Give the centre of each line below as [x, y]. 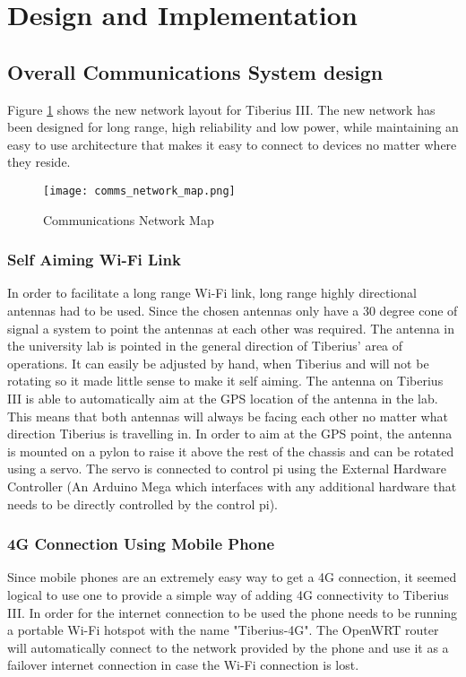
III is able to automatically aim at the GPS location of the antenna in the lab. [223, 398]
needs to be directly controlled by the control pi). [142, 503]
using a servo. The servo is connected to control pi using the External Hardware [227, 469]
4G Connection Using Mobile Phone [141, 544]
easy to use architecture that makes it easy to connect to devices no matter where [232, 144]
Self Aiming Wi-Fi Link [94, 260]
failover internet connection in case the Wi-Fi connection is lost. [183, 665]
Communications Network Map [129, 219]
